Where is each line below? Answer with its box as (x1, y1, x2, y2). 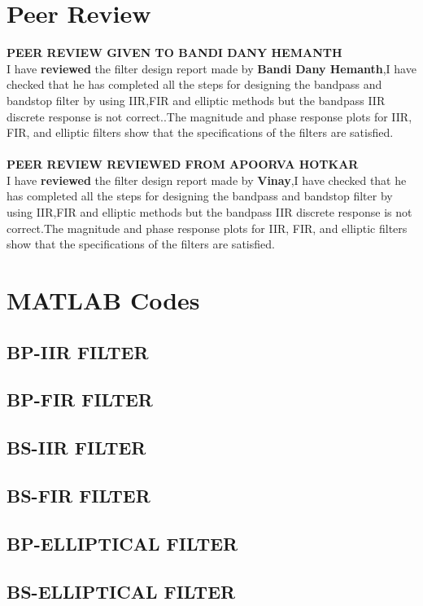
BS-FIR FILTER (7, 482, 150, 507)
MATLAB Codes (7, 283, 200, 317)
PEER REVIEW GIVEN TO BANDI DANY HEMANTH (7, 44, 342, 61)
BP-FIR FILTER (7, 387, 153, 412)
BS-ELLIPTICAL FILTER (7, 578, 236, 604)
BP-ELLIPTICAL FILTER (7, 530, 238, 555)
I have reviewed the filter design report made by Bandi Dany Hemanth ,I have (7, 59, 416, 77)
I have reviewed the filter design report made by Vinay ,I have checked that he (7, 171, 407, 188)
